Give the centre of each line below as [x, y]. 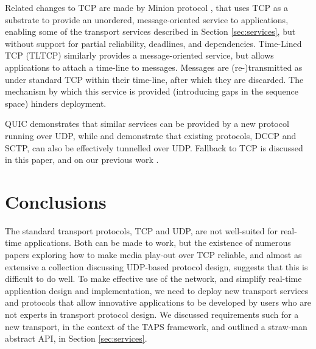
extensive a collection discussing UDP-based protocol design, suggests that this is [156, 266]
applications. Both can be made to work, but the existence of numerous [157, 243]
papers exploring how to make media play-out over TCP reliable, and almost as [153, 255]
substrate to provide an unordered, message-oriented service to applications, [147, 19]
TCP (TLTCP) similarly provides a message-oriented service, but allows [139, 55]
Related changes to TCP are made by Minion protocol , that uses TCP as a [146, 7]
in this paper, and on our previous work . [82, 160]
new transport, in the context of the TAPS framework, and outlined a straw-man [156, 326]
